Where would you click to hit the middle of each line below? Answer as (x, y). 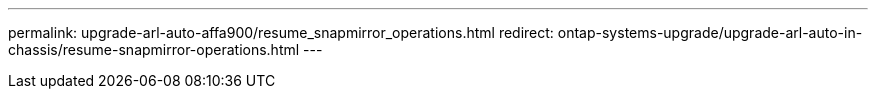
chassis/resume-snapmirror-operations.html (154, 49)
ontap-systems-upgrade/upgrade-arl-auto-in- (710, 32)
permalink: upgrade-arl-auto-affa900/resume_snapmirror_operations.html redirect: (281, 32)
